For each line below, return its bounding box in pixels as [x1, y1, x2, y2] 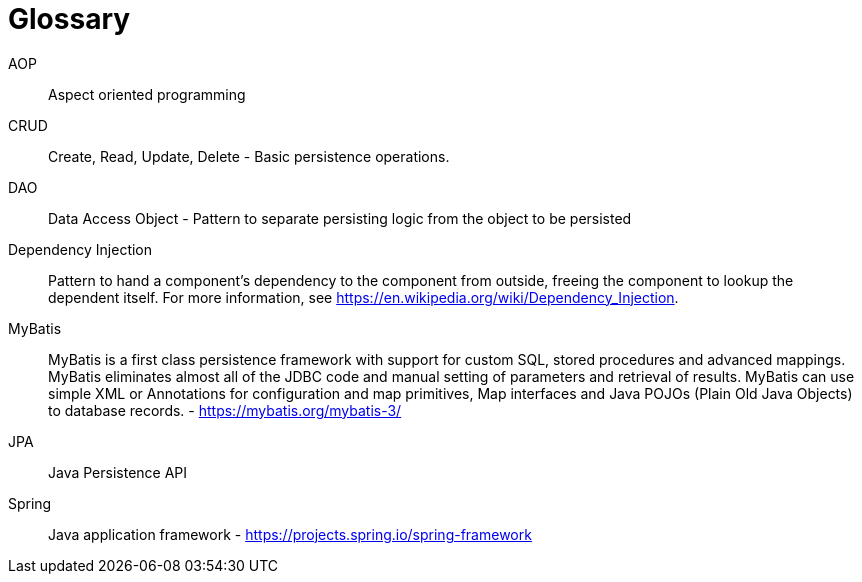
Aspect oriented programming [48, 85, 246, 103]
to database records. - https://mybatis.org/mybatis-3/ [48, 401, 402, 419]
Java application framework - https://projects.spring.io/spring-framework [48, 525, 532, 543]
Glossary [8, 2, 131, 36]
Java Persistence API [48, 463, 188, 481]
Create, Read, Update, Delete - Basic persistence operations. [48, 147, 450, 165]
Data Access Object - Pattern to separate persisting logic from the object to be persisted [48, 209, 632, 227]
